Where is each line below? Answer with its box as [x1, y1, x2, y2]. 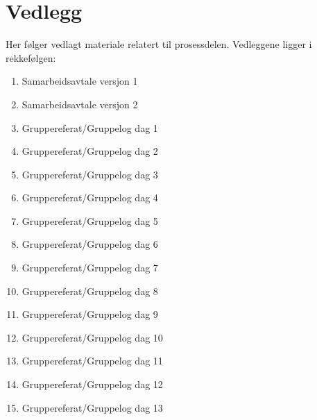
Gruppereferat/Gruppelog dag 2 [22, 144, 158, 158]
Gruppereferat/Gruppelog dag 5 [22, 213, 158, 228]
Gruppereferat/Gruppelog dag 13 [22, 400, 163, 414]
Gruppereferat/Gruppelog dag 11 [22, 353, 163, 368]
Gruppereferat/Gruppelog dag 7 [22, 260, 158, 275]
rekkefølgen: [6, 50, 56, 65]
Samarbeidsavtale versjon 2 [22, 96, 138, 111]
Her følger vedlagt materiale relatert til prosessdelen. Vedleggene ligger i [6, 37, 312, 51]
